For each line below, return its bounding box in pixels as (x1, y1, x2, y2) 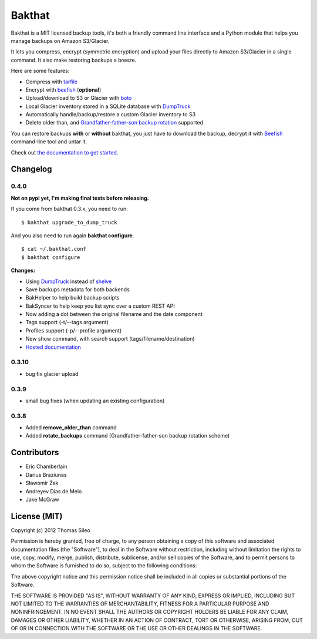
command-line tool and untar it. (11, 138, 87, 145)
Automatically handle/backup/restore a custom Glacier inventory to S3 (25, 111, 196, 118)
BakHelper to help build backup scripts (25, 294, 120, 301)
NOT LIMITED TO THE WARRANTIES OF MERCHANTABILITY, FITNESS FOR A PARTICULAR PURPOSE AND (11, 600, 269, 607)
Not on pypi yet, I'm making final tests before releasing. (11, 194, 149, 201)
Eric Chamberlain (25, 463, 68, 470)
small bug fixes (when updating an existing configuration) (25, 397, 165, 404)
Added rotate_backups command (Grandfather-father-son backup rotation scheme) (25, 432, 230, 439)
